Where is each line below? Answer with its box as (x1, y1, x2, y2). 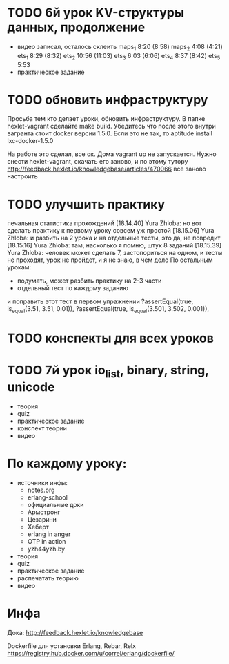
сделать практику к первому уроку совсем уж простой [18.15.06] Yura (7, 227, 215, 235)
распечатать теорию (17, 573, 79, 582)
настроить (7, 172, 38, 180)
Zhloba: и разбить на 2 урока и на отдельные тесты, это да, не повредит (7, 234, 221, 243)
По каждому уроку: (7, 456, 127, 471)
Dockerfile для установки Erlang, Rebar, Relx (7, 641, 137, 650)
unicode (7, 379, 55, 395)
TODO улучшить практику (7, 196, 166, 212)
